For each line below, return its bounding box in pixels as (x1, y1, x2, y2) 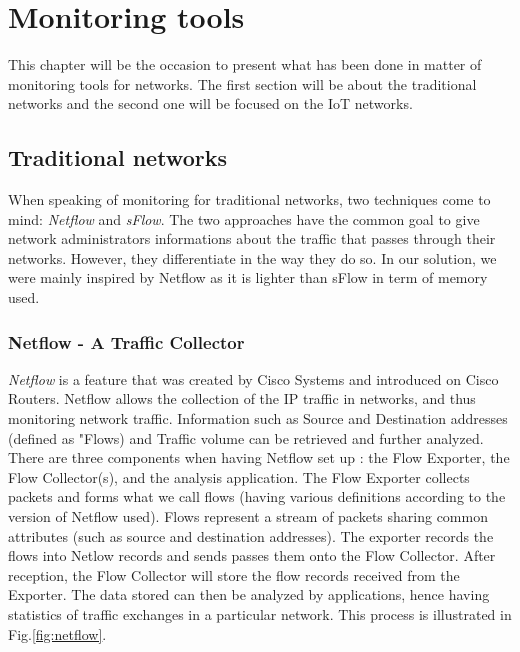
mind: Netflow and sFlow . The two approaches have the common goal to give (8, 208, 480, 229)
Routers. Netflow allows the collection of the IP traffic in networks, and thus (8, 388, 476, 409)
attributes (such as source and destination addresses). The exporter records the (8, 525, 494, 546)
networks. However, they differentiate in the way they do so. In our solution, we (8, 247, 497, 268)
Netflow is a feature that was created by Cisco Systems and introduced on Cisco (8, 368, 499, 389)
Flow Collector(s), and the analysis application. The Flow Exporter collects (8, 466, 470, 487)
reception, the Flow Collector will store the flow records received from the (8, 564, 460, 585)
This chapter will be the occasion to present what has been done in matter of (8, 54, 482, 75)
